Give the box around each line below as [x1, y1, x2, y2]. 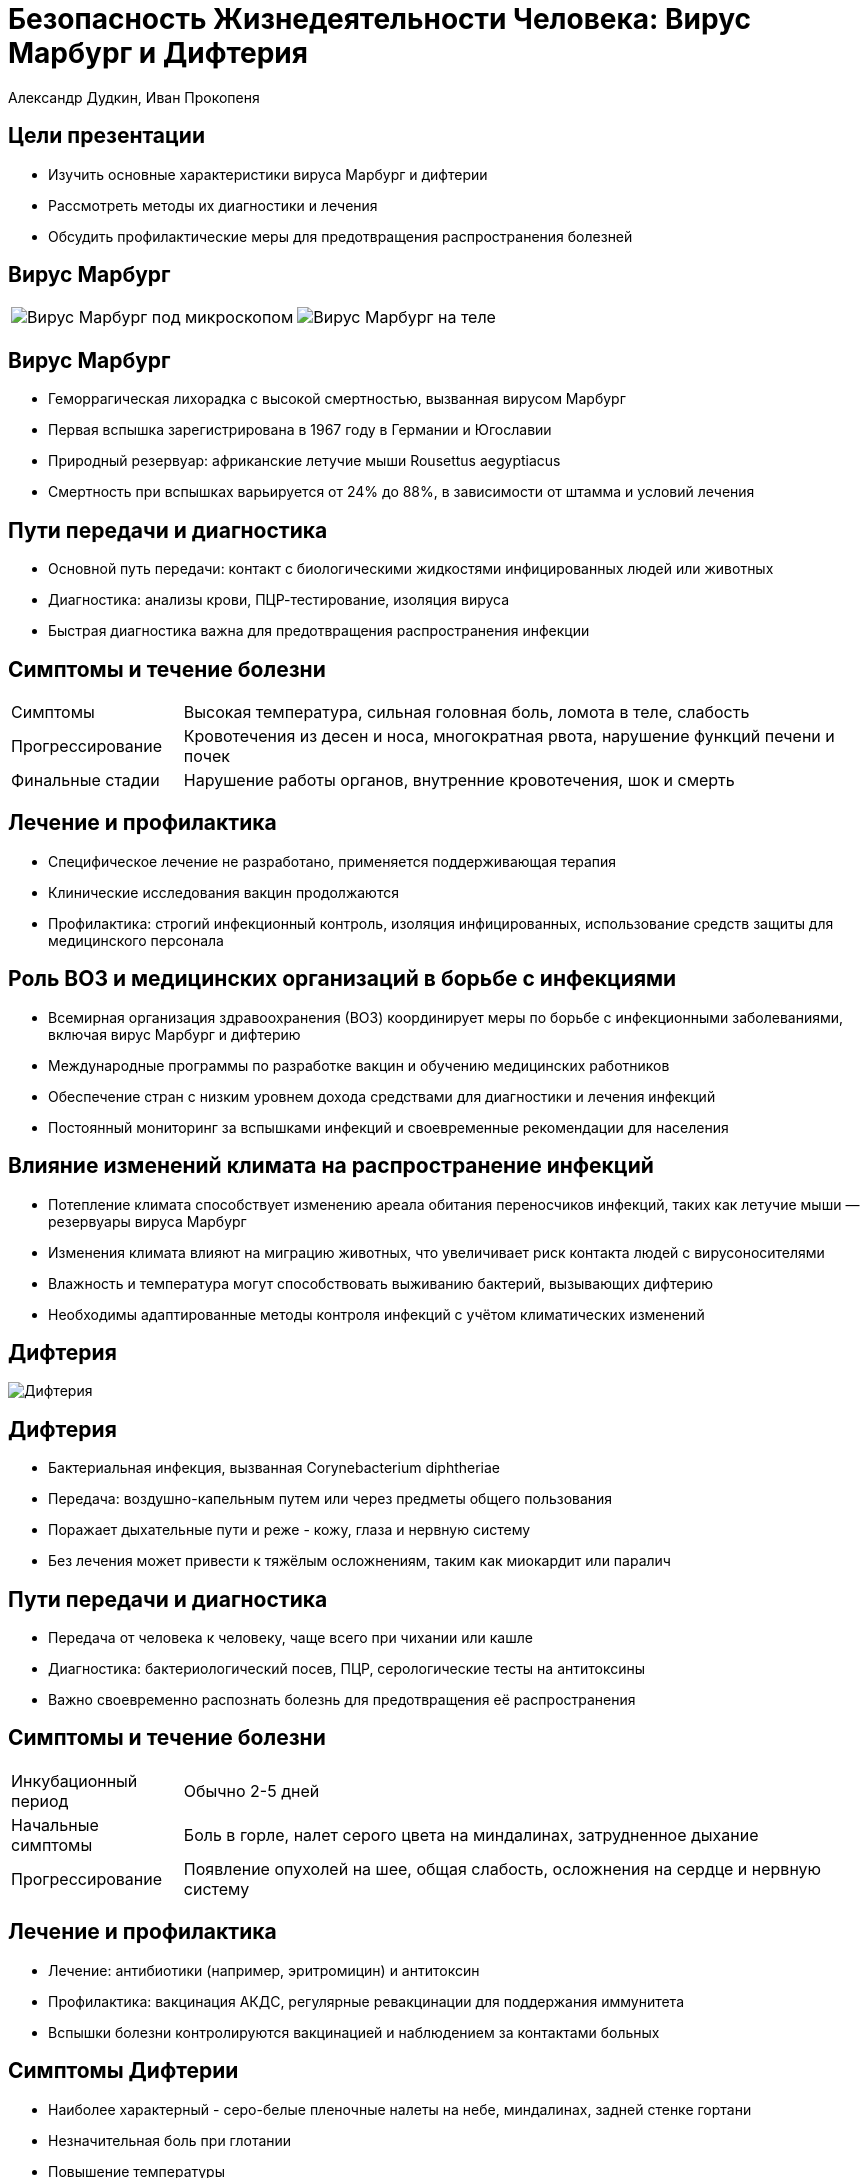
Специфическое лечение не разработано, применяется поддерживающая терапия [48, 852, 617, 870]
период [11, 1790, 69, 1811]
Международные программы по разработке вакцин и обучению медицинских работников [48, 1056, 670, 1074]
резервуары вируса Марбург [48, 1212, 247, 1230]
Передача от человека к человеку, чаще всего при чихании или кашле [48, 1629, 533, 1647]
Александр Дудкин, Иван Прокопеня [8, 88, 260, 106]
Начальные [11, 1814, 99, 1835]
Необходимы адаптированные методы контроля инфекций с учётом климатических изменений [48, 1305, 705, 1323]
